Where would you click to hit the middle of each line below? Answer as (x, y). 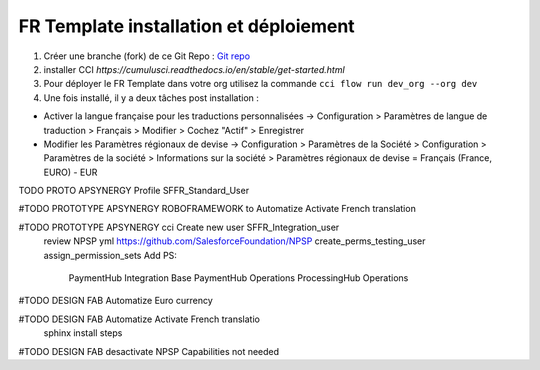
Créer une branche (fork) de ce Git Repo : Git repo (146, 56)
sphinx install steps (83, 333)
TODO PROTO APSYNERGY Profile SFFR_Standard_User (134, 191)
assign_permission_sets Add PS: (110, 255)
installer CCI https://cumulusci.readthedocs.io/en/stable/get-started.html (194, 69)
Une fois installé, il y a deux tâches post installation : (151, 97)
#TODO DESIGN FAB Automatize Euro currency (116, 301)
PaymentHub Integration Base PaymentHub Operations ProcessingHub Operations (238, 278)
